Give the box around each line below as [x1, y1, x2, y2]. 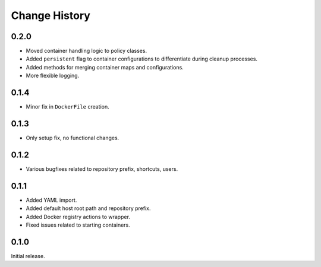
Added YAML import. [26, 196, 77, 204]
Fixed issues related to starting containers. [26, 221, 130, 228]
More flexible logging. [26, 72, 80, 80]
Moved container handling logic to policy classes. [26, 47, 147, 55]
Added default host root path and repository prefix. [26, 205, 151, 212]
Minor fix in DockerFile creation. [26, 103, 109, 110]
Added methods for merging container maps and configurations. [26, 63, 184, 71]
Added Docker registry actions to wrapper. [26, 213, 131, 220]
